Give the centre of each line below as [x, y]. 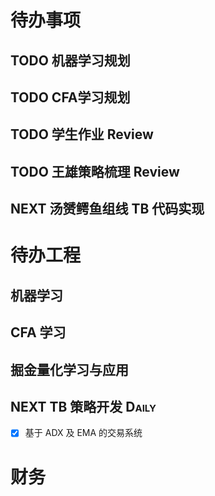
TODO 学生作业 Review [82, 134]
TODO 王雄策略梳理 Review [95, 171]
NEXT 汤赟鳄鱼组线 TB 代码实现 [107, 209]
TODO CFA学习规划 [70, 97]
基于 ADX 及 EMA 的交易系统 [83, 433]
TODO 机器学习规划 [70, 60]
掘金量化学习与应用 [69, 369]
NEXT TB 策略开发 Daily [83, 406]
